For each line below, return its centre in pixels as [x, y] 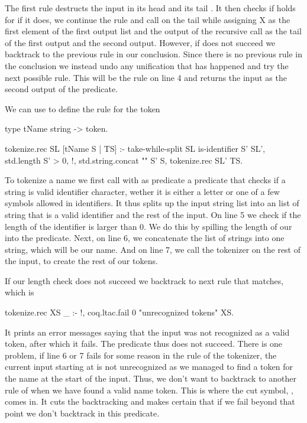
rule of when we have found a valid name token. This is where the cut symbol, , [149, 390]
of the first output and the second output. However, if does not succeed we [140, 42]
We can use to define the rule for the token [83, 108]
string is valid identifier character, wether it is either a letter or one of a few [142, 191]
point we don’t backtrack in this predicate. [82, 413]
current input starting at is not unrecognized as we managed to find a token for [149, 367]
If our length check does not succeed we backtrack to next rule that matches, [144, 280]
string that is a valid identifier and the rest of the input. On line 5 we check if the [153, 214]
